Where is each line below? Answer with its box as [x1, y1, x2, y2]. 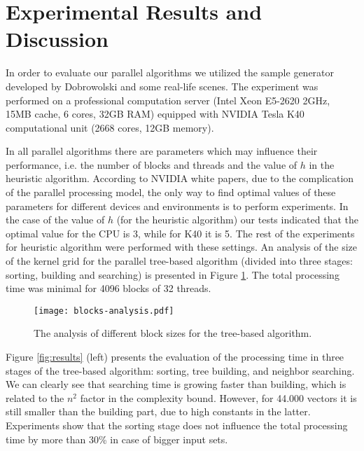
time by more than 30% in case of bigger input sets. [6, 431, 228, 446]
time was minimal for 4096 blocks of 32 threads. [6, 281, 211, 296]
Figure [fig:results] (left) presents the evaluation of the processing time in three [6, 349, 344, 364]
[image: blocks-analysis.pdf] [34, 305, 174, 316]
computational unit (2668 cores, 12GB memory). [6, 120, 214, 134]
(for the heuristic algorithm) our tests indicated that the [116, 212, 358, 227]
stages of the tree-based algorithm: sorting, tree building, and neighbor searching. [6, 363, 355, 377]
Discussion [6, 25, 108, 53]
